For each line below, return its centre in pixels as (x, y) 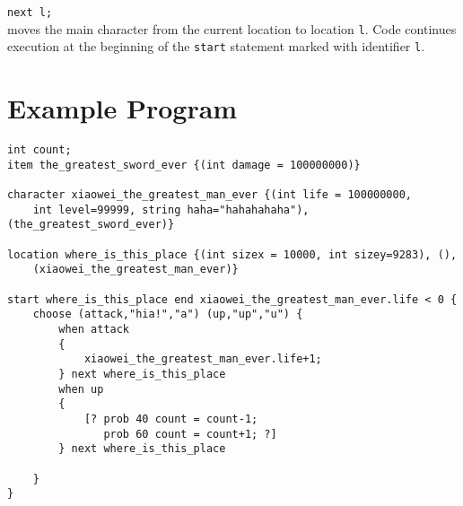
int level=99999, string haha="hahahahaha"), (171, 209)
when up (81, 389)
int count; (39, 150)
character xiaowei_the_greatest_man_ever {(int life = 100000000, (210, 195)
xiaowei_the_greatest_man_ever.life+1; (203, 359)
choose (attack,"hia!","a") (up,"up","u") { (168, 314)
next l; (30, 13)
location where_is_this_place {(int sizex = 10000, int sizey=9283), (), (232, 254)
